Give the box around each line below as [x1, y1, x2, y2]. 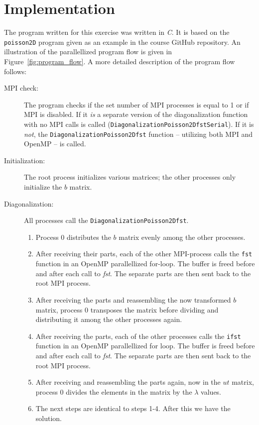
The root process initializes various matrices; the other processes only [24, 172, 236, 182]
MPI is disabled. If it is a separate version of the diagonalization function [24, 109, 248, 119]
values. [201, 386, 222, 397]
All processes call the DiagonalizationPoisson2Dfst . [24, 215, 189, 225]
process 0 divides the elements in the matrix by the [35, 386, 192, 397]
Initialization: [4, 155, 45, 165]
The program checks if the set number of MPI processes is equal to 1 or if [24, 99, 249, 109]
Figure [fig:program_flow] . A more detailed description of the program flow [4, 56, 235, 66]
